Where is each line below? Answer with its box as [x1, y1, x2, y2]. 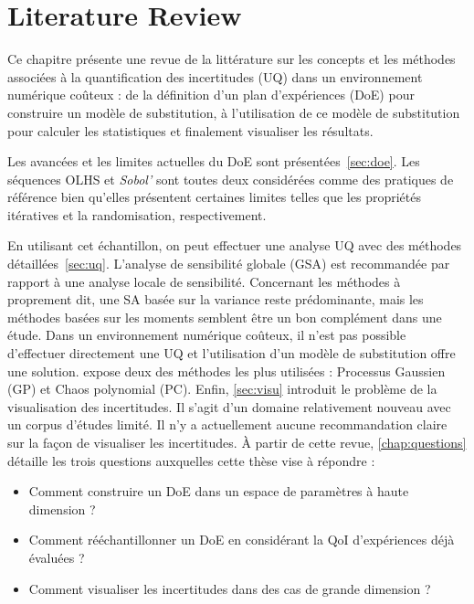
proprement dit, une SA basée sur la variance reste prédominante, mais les [7, 290, 424, 309]
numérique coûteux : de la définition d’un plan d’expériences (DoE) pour [7, 85, 415, 104]
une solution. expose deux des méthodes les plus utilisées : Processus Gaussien [7, 361, 446, 380]
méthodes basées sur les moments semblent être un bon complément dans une [7, 307, 442, 326]
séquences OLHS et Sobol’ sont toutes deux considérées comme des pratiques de [7, 169, 454, 188]
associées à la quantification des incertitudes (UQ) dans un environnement [7, 67, 423, 86]
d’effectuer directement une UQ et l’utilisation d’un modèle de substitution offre [7, 344, 456, 363]
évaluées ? [28, 547, 85, 567]
